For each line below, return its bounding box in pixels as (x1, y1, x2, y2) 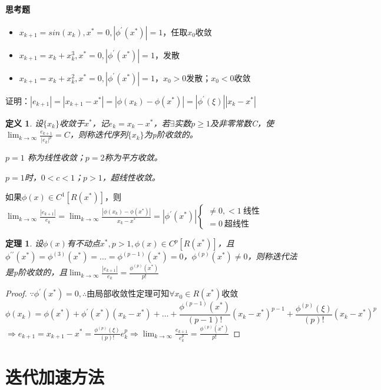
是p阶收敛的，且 (5, 266, 68, 278)
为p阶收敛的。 (144, 128, 198, 141)
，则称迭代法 (247, 250, 297, 262)
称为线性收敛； (27, 151, 85, 164)
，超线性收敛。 (102, 171, 160, 183)
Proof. (5, 287, 27, 299)
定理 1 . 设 (5, 237, 43, 249)
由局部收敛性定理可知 (87, 287, 170, 299)
